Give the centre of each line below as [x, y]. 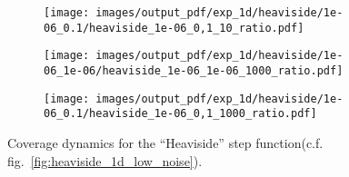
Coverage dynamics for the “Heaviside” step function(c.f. [165, 142]
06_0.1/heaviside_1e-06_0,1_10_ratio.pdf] [174, 28]
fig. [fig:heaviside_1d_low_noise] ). [105, 160]
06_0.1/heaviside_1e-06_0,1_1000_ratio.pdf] [180, 114]
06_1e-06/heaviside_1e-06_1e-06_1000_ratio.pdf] [194, 70]
